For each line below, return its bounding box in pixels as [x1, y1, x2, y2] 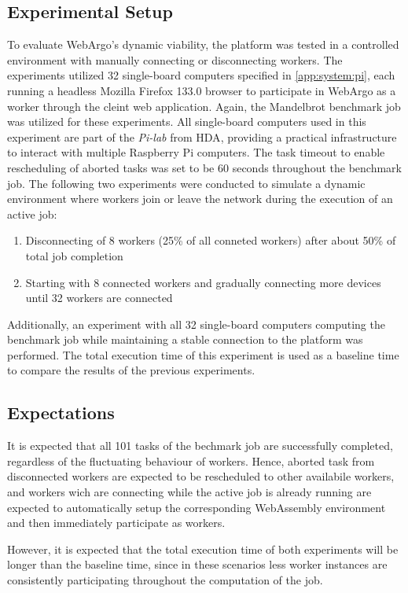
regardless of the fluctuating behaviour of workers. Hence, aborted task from [7, 452, 375, 469]
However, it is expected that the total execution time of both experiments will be [7, 540, 399, 557]
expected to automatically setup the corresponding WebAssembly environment [7, 499, 386, 515]
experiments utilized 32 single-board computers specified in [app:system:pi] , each [7, 67, 395, 83]
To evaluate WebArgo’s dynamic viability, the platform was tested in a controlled [7, 36, 399, 53]
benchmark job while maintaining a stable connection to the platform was [7, 331, 363, 348]
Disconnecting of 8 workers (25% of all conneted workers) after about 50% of [25, 232, 396, 249]
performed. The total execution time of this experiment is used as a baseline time [7, 346, 399, 363]
